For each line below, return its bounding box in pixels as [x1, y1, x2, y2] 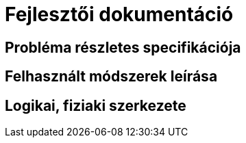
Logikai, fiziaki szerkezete [5, 96, 186, 114]
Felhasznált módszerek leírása [5, 68, 218, 86]
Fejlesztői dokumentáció [5, 3, 234, 26]
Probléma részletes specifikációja [5, 38, 241, 56]
